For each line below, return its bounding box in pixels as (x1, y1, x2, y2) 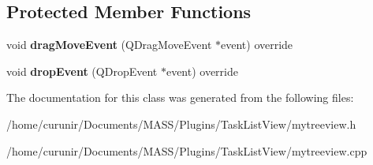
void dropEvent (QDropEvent (6, 62, 158, 79)
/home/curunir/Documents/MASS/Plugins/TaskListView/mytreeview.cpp (6, 142, 367, 159)
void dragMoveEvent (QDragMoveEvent (6, 36, 212, 53)
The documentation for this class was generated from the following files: (6, 89, 354, 106)
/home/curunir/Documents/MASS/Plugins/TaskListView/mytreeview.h (6, 115, 356, 132)
